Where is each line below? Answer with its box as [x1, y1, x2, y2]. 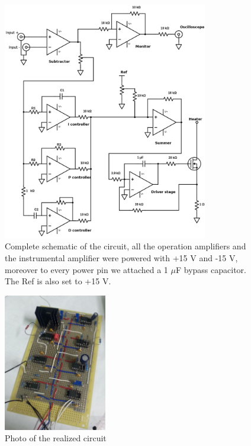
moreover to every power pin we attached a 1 [5, 263, 168, 275]
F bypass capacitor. [175, 263, 246, 275]
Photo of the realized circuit [5, 432, 107, 444]
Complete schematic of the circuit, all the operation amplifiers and [5, 240, 246, 252]
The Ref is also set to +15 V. [5, 275, 111, 287]
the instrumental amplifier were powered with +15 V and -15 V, [5, 251, 238, 264]
